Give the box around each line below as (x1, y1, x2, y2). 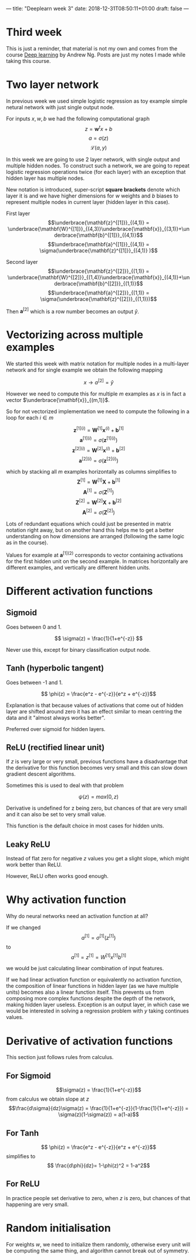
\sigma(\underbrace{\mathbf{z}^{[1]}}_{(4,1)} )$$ (39, 247, 158, 254)
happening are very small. (6, 1201, 69, 1208)
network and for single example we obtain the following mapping (6, 367, 163, 374)
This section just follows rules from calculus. (6, 1054, 114, 1061)
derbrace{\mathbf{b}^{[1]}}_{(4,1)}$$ (53, 232, 144, 239)
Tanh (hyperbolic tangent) (6, 663, 104, 673)
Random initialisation (6, 1221, 111, 1235)
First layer (6, 210, 31, 217)
